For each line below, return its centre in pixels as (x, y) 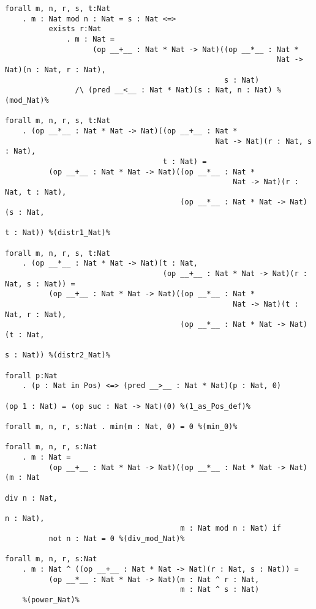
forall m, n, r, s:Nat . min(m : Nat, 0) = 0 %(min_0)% (121, 426)
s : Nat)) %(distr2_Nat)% (58, 355)
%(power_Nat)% (51, 600)
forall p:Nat (31, 375)
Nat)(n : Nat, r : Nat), (55, 69)
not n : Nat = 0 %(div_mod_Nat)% (117, 539)
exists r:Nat (75, 29)
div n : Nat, (31, 498)
